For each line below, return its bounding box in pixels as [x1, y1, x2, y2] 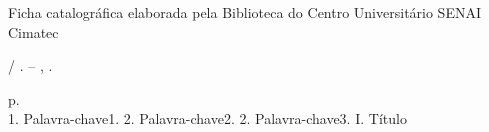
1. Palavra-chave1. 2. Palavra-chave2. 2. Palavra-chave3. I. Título [8, 108, 407, 129]
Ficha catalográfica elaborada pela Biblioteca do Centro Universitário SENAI [8, 2, 481, 22]
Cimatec [8, 21, 59, 42]
